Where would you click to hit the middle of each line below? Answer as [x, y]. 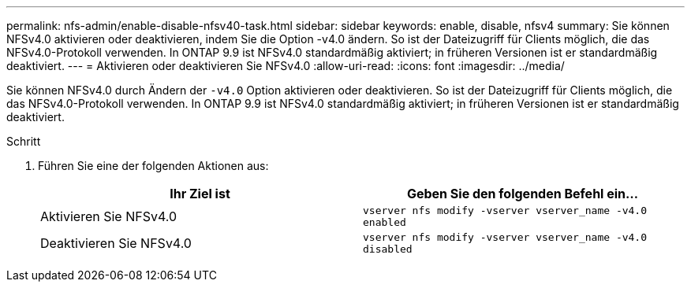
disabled [388, 249]
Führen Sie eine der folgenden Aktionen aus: [153, 166]
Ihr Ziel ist [200, 194]
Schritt [24, 141]
